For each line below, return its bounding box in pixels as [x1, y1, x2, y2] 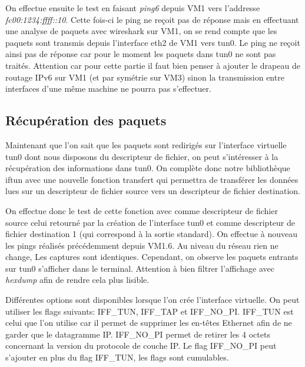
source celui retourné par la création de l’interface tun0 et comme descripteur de [5, 216, 295, 228]
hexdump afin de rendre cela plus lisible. [5, 273, 150, 286]
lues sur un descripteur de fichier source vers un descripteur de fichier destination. [5, 185, 301, 197]
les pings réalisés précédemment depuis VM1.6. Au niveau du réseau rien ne [5, 239, 279, 251]
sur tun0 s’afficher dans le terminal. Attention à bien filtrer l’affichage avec [5, 262, 274, 274]
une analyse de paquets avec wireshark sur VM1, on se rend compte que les [5, 25, 277, 37]
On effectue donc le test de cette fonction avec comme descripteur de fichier [5, 204, 278, 216]
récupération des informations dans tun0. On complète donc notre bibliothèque [5, 162, 290, 174]
